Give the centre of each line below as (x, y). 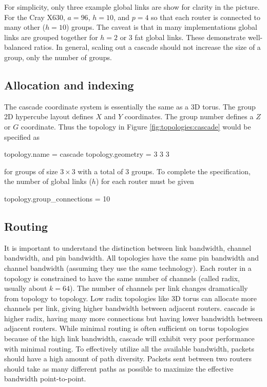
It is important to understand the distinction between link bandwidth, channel (128, 247)
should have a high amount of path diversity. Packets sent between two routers (128, 358)
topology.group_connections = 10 (57, 198)
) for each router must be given (145, 181)
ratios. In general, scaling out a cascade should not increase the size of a (147, 47)
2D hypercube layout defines (49, 116)
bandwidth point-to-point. (45, 379)
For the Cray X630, (35, 17)
